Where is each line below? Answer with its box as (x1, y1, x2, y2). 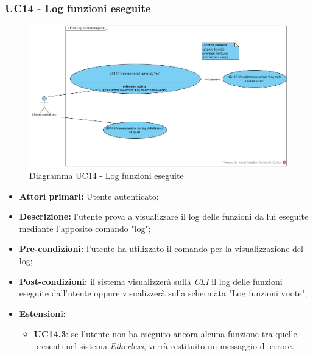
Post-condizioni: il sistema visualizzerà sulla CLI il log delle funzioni (19, 274, 283, 287)
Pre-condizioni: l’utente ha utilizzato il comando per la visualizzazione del (19, 242, 303, 255)
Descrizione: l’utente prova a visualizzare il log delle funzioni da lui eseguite (19, 210, 309, 223)
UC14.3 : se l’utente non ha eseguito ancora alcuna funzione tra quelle (33, 327, 297, 340)
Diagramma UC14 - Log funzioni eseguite (29, 169, 184, 181)
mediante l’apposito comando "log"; (19, 222, 151, 234)
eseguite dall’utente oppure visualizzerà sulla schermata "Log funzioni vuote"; (19, 287, 308, 299)
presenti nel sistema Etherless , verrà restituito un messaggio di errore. (33, 339, 294, 352)
